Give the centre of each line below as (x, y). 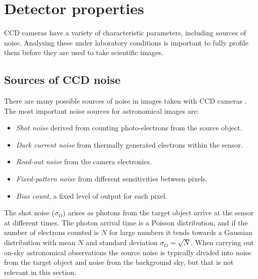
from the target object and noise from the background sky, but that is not (119, 262)
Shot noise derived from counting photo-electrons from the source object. (129, 128)
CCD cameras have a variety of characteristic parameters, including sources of (125, 33)
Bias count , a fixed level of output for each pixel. (92, 195)
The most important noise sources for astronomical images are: (102, 110)
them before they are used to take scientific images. (84, 52)
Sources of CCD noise (62, 80)
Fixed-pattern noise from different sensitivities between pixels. (112, 179)
